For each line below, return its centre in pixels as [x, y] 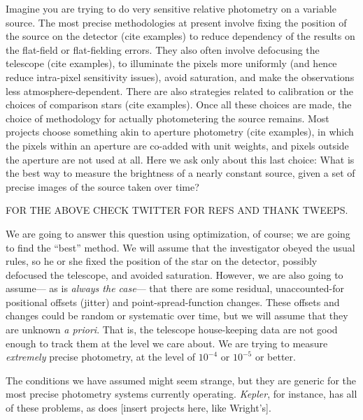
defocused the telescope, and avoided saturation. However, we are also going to [175, 274]
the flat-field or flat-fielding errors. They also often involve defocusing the [163, 49]
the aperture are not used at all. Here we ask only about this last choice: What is [180, 159]
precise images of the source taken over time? [102, 186]
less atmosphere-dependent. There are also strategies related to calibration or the [179, 90]
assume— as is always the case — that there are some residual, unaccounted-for [175, 288]
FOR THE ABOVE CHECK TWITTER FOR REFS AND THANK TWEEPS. [177, 210]
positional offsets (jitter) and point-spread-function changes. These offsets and [173, 302]
